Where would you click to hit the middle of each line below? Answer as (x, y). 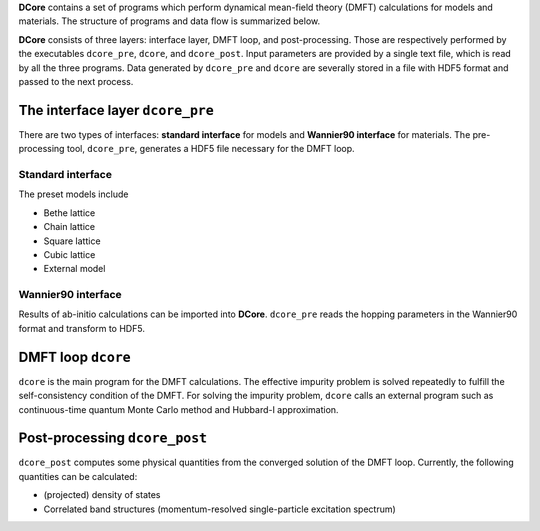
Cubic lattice (69, 254)
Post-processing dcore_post (113, 438)
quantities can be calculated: (78, 476)
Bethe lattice (69, 212)
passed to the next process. (76, 81)
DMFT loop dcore (74, 356)
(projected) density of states (102, 495)
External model (74, 269)
